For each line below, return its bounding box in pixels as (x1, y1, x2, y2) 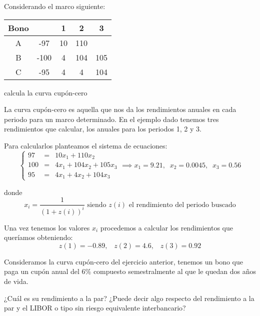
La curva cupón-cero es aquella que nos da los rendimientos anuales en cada (4, 104, 236, 114)
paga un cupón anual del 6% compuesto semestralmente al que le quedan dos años (4, 266, 256, 276)
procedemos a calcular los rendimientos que (100, 222, 233, 232)
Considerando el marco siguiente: (4, 1, 105, 11)
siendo (87, 201, 106, 208)
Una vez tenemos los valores (4, 222, 90, 232)
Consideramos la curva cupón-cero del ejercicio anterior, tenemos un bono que (4, 256, 243, 266)
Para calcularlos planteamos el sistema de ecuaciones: (4, 140, 167, 150)
